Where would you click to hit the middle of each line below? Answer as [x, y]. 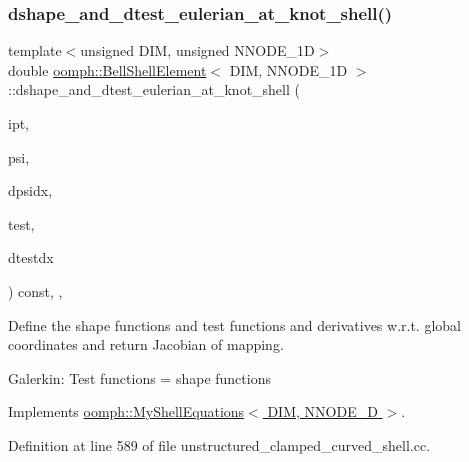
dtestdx [31, 257]
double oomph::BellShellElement [107, 69]
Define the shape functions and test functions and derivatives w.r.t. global [234, 324]
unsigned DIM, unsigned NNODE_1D [197, 50]
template [35, 50]
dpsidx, [30, 190]
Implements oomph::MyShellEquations [126, 411]
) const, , [35, 290]
